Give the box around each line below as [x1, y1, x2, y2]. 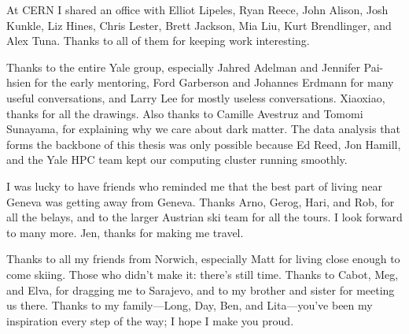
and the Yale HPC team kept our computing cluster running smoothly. [6, 151, 348, 168]
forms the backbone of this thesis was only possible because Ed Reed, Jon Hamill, [6, 135, 401, 152]
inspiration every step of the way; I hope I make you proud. [6, 312, 294, 328]
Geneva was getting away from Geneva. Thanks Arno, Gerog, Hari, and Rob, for [6, 193, 395, 210]
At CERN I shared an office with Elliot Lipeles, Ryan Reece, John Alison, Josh [6, 2, 389, 17]
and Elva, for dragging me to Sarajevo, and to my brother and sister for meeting [6, 281, 395, 298]
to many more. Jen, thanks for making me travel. [6, 224, 244, 240]
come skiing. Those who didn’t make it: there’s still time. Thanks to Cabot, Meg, [6, 265, 399, 282]
